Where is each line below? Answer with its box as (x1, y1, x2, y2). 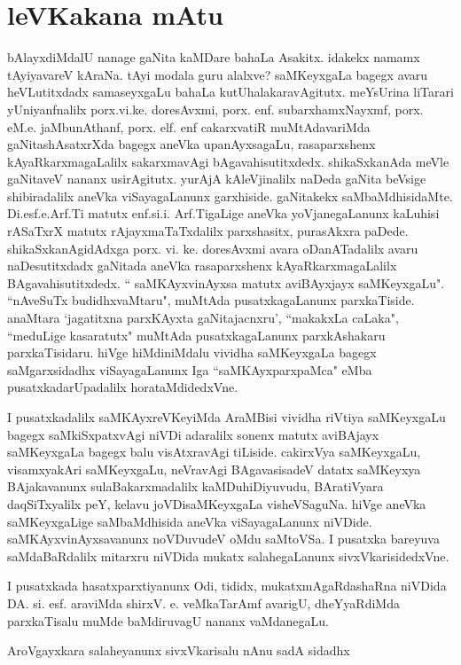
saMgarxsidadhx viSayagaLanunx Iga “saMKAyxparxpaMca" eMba (7, 360, 372, 379)
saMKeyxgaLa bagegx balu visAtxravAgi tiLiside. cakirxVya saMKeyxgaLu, (7, 442, 421, 461)
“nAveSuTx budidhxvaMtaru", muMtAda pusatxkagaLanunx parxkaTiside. (7, 291, 415, 309)
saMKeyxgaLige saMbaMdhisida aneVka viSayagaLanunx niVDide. (7, 512, 372, 530)
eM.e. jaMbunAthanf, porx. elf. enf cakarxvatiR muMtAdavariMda (7, 117, 371, 136)
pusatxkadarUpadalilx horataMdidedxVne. (7, 378, 238, 396)
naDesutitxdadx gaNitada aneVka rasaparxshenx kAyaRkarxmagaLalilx (7, 256, 397, 275)
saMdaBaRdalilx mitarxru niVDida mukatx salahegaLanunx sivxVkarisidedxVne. (7, 546, 449, 565)
